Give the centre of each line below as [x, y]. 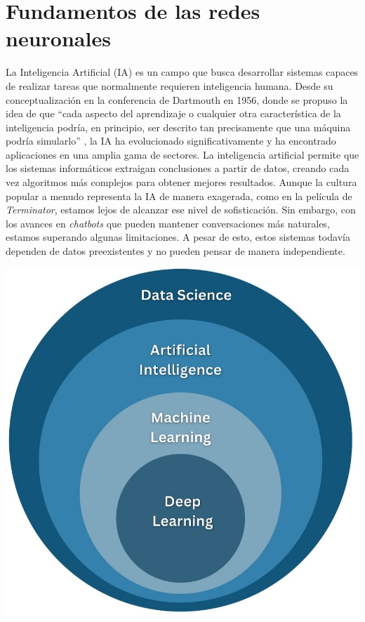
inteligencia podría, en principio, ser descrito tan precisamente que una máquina [178, 127]
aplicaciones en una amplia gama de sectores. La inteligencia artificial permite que [182, 154]
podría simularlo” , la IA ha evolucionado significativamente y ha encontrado [171, 141]
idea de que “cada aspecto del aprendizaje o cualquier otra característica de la [173, 113]
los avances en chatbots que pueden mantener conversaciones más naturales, [168, 223]
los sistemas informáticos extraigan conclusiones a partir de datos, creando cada [178, 168]
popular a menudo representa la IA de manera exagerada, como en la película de [179, 196]
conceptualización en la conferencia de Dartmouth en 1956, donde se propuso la [177, 99]
